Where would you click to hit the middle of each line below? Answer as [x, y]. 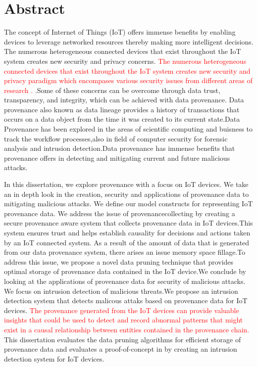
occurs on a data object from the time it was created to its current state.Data [122, 119]
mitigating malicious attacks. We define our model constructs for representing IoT [128, 204]
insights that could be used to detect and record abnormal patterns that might [124, 320]
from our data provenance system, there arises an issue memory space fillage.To [125, 252]
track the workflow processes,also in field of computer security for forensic [116, 138]
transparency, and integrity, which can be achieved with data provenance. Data [124, 100]
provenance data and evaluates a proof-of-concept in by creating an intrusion [121, 349]
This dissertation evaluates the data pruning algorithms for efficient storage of [123, 339]
